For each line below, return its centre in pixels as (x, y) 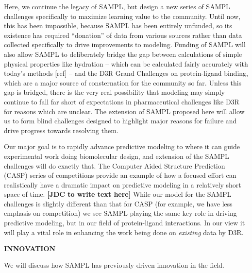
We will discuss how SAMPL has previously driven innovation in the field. (114, 264)
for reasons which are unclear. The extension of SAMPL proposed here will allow (124, 111)
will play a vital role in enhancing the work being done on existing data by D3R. (124, 232)
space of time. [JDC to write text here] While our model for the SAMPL (118, 194)
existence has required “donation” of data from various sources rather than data (123, 35)
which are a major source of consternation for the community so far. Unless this (123, 82)
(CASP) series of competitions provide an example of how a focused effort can (120, 175)
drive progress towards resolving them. (61, 130)
